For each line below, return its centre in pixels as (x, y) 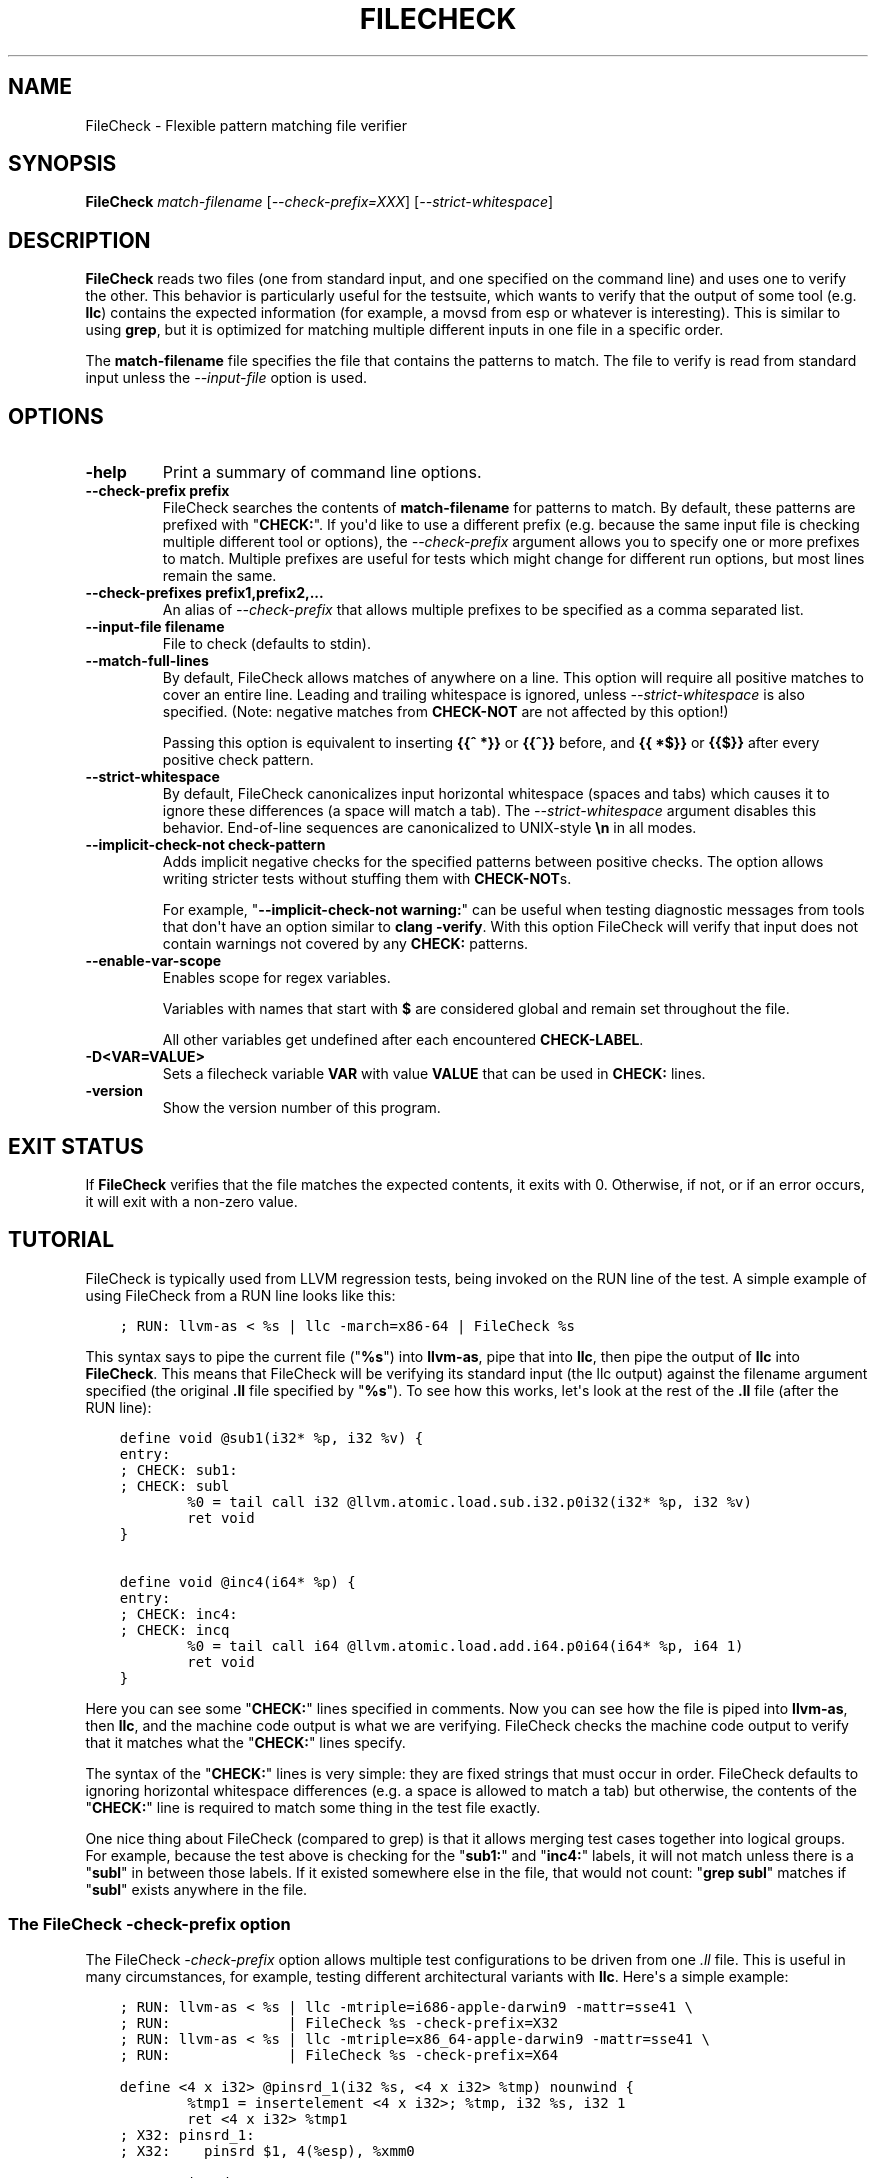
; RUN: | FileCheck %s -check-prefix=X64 (339, 2054)
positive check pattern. (238, 760)
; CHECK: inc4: (178, 1613)
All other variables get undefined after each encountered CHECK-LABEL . (403, 1040)
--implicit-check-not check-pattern (205, 845)
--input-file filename (155, 627)
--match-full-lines (147, 661)
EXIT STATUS (76, 1146)
